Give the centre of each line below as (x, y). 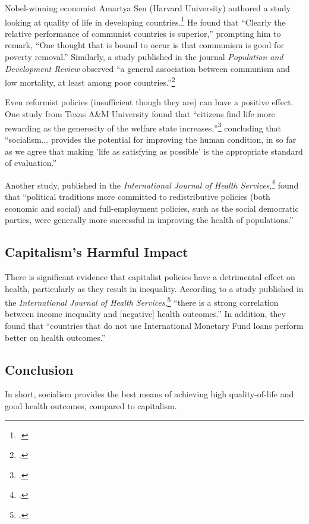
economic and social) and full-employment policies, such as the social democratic (152, 208)
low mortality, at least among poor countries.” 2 (90, 81)
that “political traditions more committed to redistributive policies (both (138, 196)
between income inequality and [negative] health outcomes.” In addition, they (145, 314)
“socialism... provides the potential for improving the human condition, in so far (151, 139)
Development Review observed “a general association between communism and (147, 68)
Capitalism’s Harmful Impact (97, 252)
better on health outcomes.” (55, 337)
